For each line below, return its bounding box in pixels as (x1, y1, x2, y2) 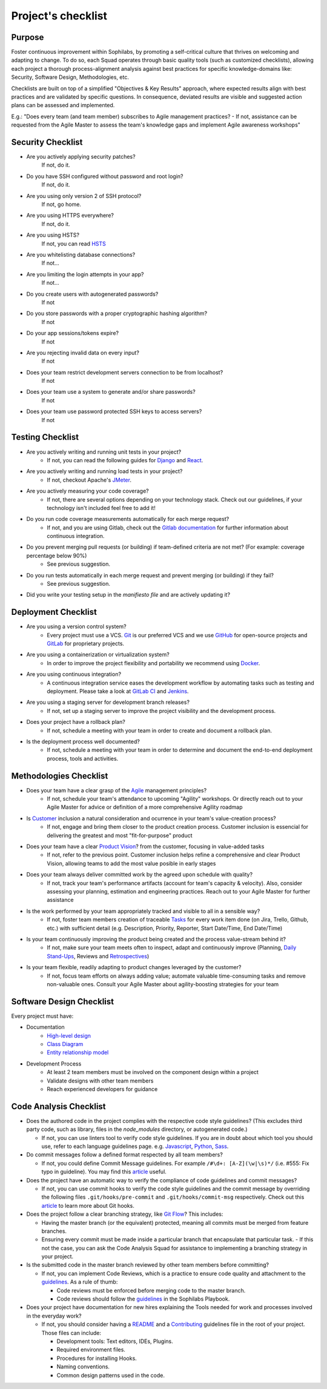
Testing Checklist (11, 432, 79, 442)
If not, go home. (41, 201, 82, 208)
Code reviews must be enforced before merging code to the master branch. (56, 1287, 246, 1294)
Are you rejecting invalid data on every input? (26, 349, 139, 356)
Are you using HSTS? (26, 231, 80, 239)
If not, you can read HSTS (41, 240, 106, 247)
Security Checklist (11, 137, 83, 147)
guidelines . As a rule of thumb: (41, 1278, 118, 1285)
